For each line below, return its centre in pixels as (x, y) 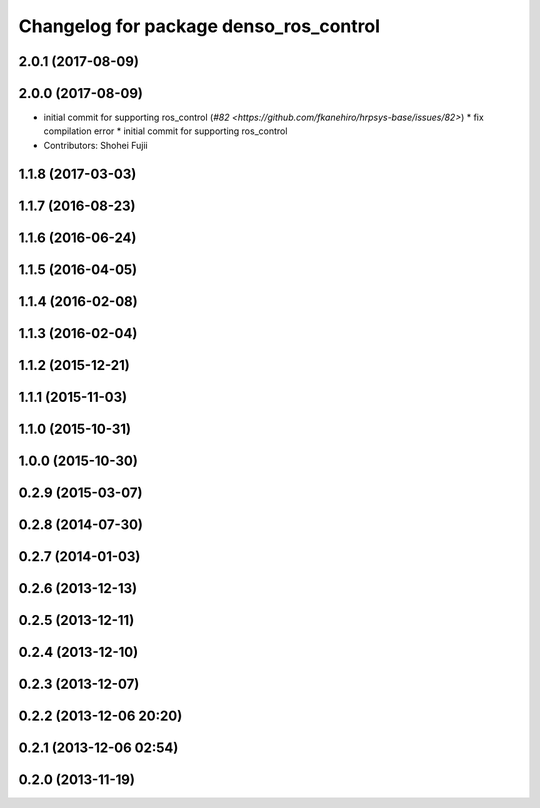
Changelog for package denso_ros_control (199, 26)
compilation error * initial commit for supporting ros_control (165, 131)
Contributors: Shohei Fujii (96, 145)
